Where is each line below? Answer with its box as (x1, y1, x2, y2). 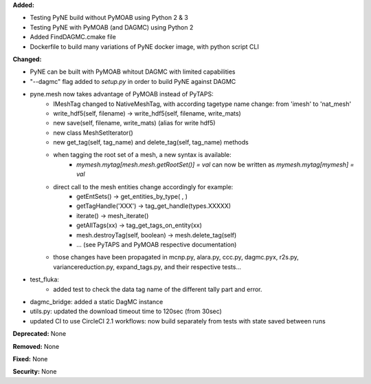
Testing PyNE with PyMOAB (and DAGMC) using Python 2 (30, 23, 194, 31)
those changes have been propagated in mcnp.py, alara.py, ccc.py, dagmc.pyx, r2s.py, (53, 253, 299, 262)
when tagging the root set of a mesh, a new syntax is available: (53, 151, 232, 159)
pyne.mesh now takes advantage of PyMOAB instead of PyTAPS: (30, 90, 214, 98)
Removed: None (12, 342, 60, 350)
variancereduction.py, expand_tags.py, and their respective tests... (53, 262, 242, 271)
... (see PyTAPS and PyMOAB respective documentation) (76, 240, 237, 248)
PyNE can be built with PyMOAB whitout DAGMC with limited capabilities (30, 67, 236, 76)
